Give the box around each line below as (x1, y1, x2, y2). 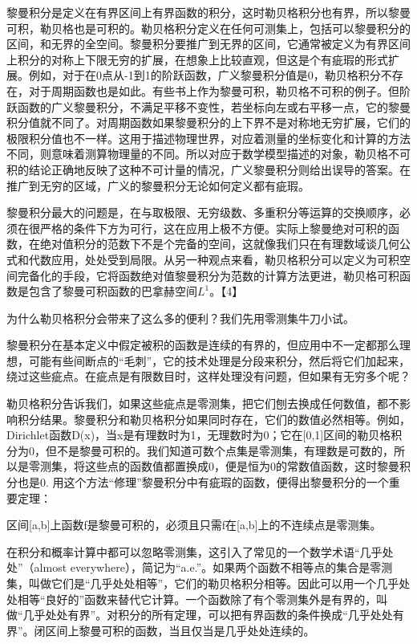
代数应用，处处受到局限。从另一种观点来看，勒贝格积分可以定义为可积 (28, 251, 399, 267)
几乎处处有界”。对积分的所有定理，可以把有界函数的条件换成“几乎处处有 (22, 606, 404, 623)
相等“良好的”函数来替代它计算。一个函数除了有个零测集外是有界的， (17, 590, 377, 607)
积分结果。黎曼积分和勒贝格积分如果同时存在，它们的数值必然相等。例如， (17, 410, 411, 427)
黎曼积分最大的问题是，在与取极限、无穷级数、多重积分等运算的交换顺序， (6, 204, 399, 221)
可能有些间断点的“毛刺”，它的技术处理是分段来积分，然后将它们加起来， (28, 352, 411, 369)
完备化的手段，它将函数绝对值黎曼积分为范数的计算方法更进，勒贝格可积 (17, 267, 399, 283)
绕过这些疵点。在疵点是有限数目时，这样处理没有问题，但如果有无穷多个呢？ (6, 368, 411, 385)
